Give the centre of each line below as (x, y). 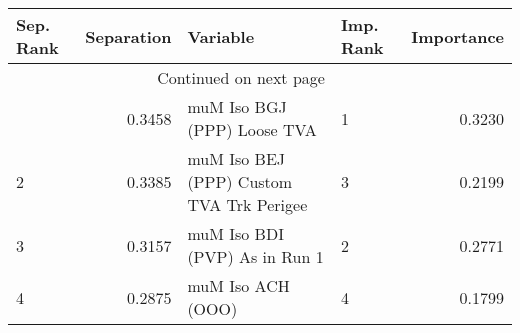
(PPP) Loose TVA (252, 129)
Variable (221, 36)
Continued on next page (241, 77)
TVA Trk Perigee (247, 204)
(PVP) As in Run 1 (255, 256)
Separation (128, 36)
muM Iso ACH (238, 285)
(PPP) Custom (240, 181)
